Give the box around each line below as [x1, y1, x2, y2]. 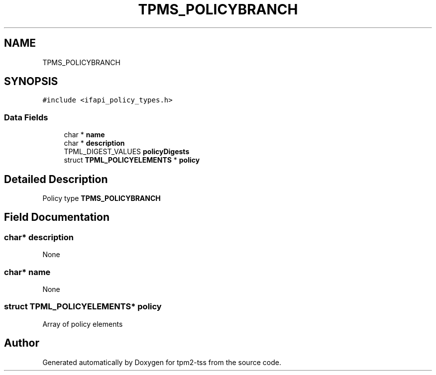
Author [4, 337, 39, 350]
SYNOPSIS [4, 75, 58, 88]
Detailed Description [4, 173, 108, 186]
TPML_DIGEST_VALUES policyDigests [64, 147, 190, 156]
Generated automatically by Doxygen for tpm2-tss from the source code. [42, 358, 281, 367]
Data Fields [4, 112, 48, 122]
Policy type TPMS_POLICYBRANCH [42, 194, 161, 203]
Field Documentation [4, 211, 109, 224]
